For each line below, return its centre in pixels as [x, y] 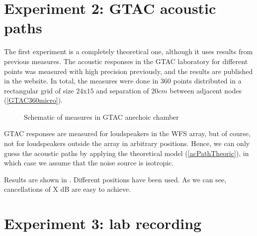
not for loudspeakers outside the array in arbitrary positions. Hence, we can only [127, 143]
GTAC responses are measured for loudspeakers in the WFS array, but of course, [127, 133]
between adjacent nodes [206, 90]
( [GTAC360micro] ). [33, 100]
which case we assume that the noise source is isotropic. [89, 163]
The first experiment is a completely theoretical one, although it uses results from [128, 51]
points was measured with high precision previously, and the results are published [128, 71]
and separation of [123, 90]
